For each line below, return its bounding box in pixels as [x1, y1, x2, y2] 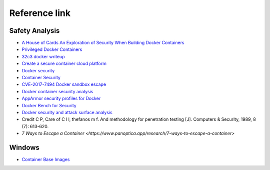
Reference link [9, 7, 71, 18]
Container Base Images [21, 157, 70, 163]
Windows [9, 143, 39, 152]
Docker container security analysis [21, 88, 93, 94]
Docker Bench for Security [21, 102, 77, 108]
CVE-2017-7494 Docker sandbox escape [21, 81, 106, 87]
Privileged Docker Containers [21, 46, 82, 52]
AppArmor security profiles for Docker [21, 95, 101, 102]
